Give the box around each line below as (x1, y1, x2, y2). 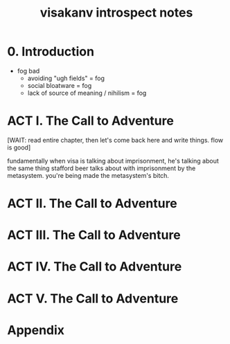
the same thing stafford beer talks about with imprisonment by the (7, 164, 196, 172)
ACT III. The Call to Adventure (7, 227, 182, 243)
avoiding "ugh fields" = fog (27, 74, 105, 82)
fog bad (17, 66, 40, 75)
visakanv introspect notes (39, 5, 193, 21)
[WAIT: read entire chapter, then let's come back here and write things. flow (7, 136, 224, 144)
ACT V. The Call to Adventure (7, 291, 179, 306)
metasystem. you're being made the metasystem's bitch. (7, 171, 170, 179)
